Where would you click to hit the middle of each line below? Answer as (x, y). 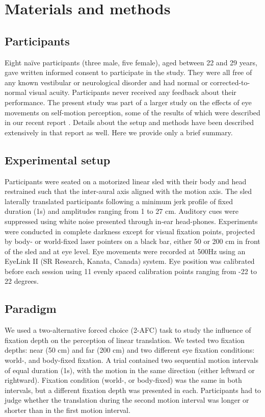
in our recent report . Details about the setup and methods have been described (129, 122)
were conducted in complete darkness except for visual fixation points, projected (130, 231)
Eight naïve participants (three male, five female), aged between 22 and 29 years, (131, 62)
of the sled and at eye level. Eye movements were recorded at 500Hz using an (125, 251)
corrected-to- (230, 82)
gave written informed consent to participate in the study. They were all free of (128, 72)
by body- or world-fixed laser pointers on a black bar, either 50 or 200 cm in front (132, 241)
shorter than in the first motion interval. (68, 410)
